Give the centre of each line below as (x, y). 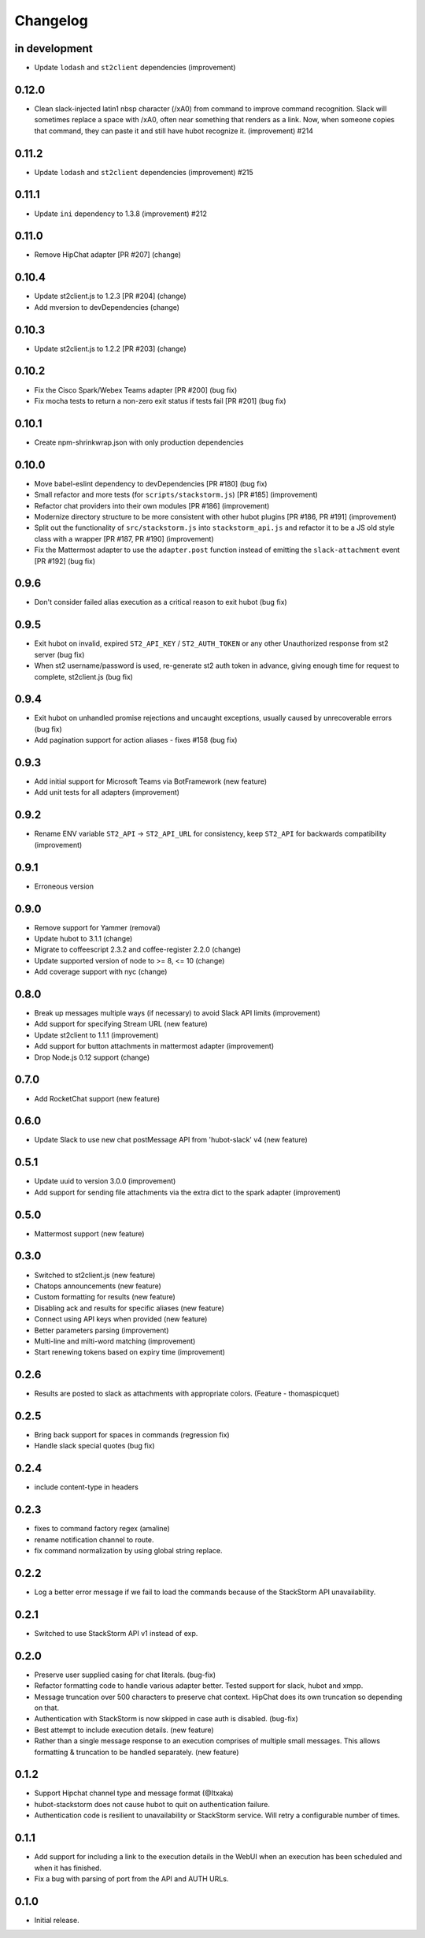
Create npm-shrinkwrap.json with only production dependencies (139, 442)
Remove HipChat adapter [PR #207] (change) (107, 255)
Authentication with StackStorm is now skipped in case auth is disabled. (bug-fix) (166, 1719)
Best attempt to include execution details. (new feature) (124, 1730)
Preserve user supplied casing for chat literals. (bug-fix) (125, 1675)
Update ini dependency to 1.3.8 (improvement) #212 (121, 214)
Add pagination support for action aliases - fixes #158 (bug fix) (136, 740)
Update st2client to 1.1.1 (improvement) (96, 1035)
